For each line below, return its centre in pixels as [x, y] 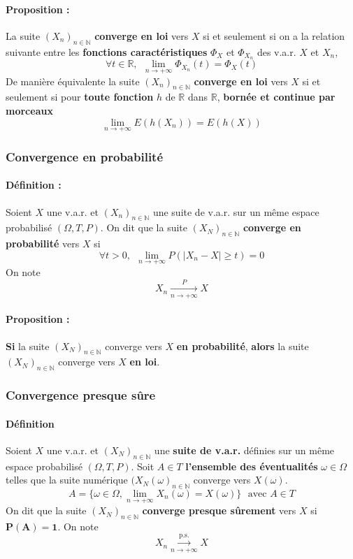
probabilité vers [43, 244]
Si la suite [28, 346]
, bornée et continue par [276, 97]
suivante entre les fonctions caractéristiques [107, 51]
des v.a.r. [276, 51]
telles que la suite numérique [67, 480]
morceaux [29, 111]
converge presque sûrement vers [219, 510]
